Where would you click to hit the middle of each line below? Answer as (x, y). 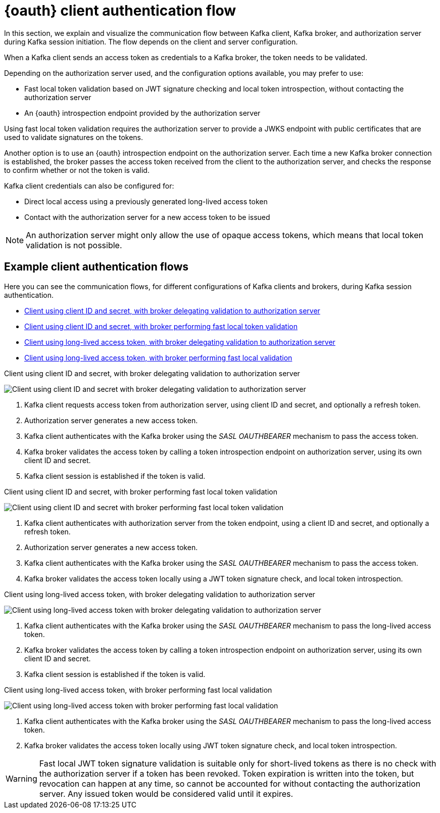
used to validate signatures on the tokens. (74, 137)
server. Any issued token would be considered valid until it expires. (166, 794)
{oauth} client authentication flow (120, 11)
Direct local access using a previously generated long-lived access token (146, 201)
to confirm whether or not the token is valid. (77, 170)
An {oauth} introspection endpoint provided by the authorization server (142, 113)
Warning (21, 778)
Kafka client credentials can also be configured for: (89, 186)
